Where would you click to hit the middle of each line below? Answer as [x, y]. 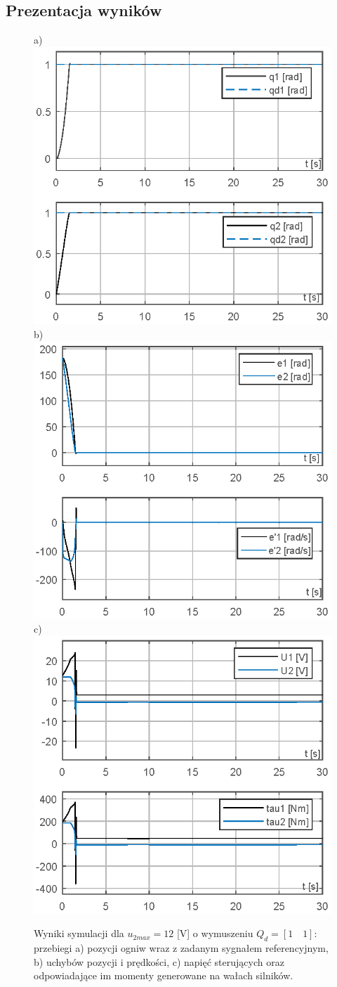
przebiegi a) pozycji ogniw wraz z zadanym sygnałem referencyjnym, [181, 947]
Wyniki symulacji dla [79, 933]
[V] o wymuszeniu [215, 933]
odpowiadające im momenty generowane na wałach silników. [164, 975]
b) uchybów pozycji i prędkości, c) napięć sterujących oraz [159, 961]
